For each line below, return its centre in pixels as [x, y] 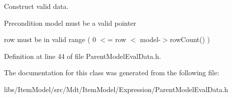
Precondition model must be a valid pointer [70, 23]
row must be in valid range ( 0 [50, 39]
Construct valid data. [36, 6]
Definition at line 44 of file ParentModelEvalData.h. [83, 56]
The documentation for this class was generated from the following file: [112, 73]
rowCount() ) [190, 39]
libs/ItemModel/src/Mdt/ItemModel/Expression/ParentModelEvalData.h [116, 89]
